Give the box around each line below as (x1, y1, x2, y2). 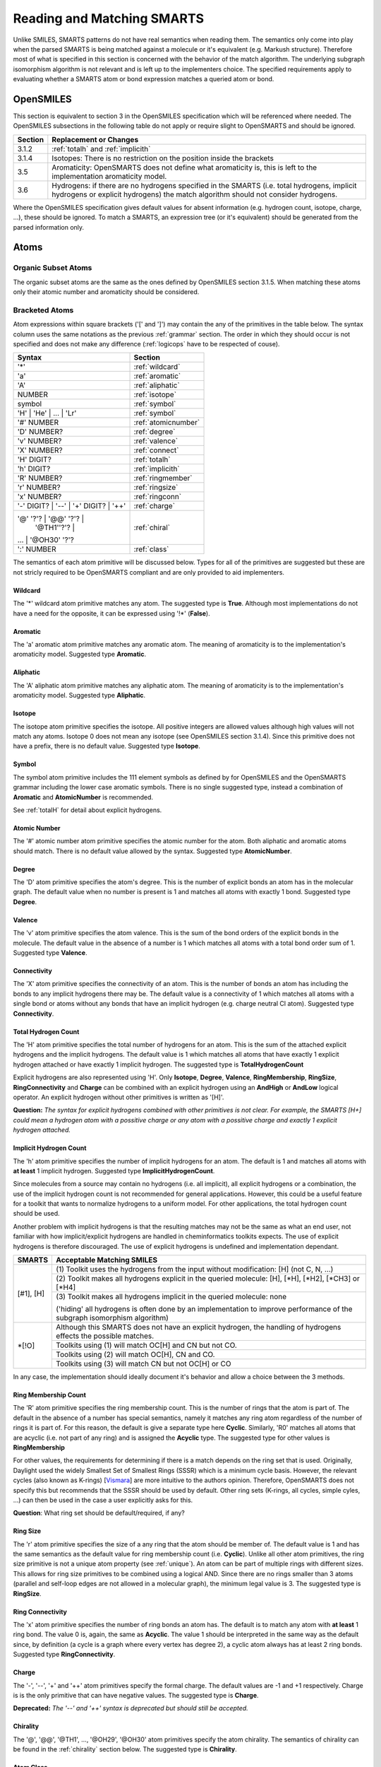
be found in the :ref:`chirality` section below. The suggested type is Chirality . (13, 1745, 238, 1754)
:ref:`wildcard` (133, 362, 181, 372)
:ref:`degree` (133, 427, 176, 437)
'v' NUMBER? (17, 436, 62, 446)
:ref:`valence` (133, 436, 179, 446)
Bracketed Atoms (13, 305, 74, 315)
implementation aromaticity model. (52, 171, 167, 181)
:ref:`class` (133, 544, 169, 554)
